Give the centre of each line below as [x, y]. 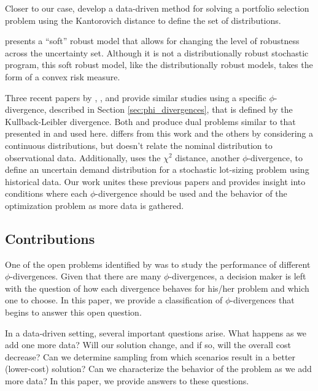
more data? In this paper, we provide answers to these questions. [127, 381]
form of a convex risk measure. [63, 76]
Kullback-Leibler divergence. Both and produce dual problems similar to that [150, 121]
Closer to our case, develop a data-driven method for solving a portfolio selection [157, 8]
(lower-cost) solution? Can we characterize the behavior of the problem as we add [158, 369]
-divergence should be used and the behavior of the [191, 193]
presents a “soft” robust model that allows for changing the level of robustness [152, 41]
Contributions [50, 238]
